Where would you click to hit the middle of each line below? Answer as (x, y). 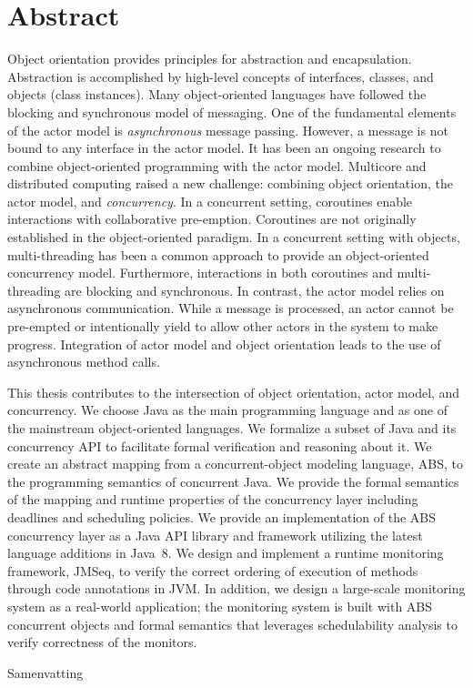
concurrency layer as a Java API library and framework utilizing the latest (215, 535)
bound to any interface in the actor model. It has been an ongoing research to (224, 148)
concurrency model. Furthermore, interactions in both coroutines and (200, 273)
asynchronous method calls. (84, 362)
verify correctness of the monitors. (102, 642)
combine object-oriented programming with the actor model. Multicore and (217, 165)
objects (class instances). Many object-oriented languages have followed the (217, 94)
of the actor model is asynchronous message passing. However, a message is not (228, 130)
